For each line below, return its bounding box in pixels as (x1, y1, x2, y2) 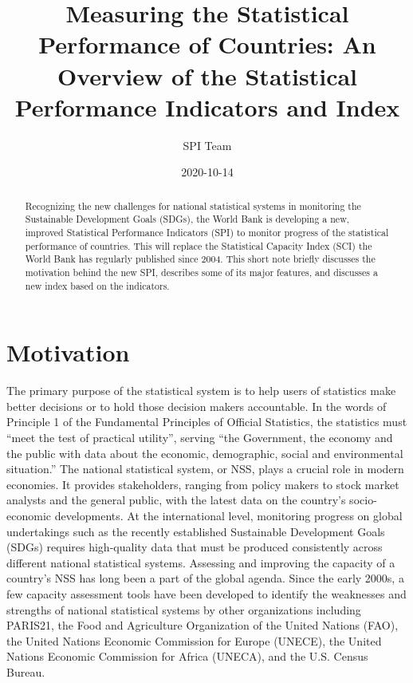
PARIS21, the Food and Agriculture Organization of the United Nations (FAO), (6, 617, 399, 634)
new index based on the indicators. (25, 278, 170, 292)
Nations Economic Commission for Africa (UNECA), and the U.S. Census (6, 648, 368, 665)
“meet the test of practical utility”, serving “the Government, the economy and (6, 428, 393, 445)
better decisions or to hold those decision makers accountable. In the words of (6, 397, 387, 414)
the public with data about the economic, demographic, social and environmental (6, 444, 403, 461)
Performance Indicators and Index (14, 90, 400, 123)
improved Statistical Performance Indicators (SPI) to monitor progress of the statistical (25, 225, 389, 239)
